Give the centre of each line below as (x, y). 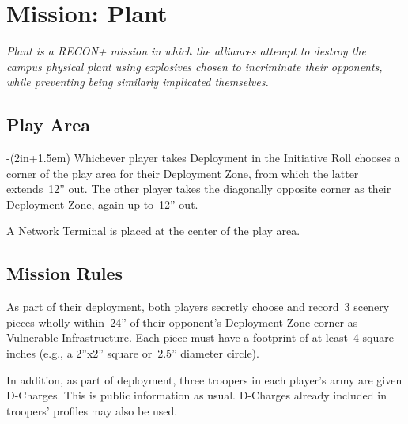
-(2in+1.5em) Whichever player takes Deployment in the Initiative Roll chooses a (203, 158)
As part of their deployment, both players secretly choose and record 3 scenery (198, 307)
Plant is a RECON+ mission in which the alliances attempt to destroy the (186, 51)
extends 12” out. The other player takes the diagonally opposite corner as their (199, 189)
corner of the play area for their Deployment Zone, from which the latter (183, 173)
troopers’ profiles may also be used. (92, 410)
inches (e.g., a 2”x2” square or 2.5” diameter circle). (133, 353)
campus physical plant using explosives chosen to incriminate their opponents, (195, 66)
